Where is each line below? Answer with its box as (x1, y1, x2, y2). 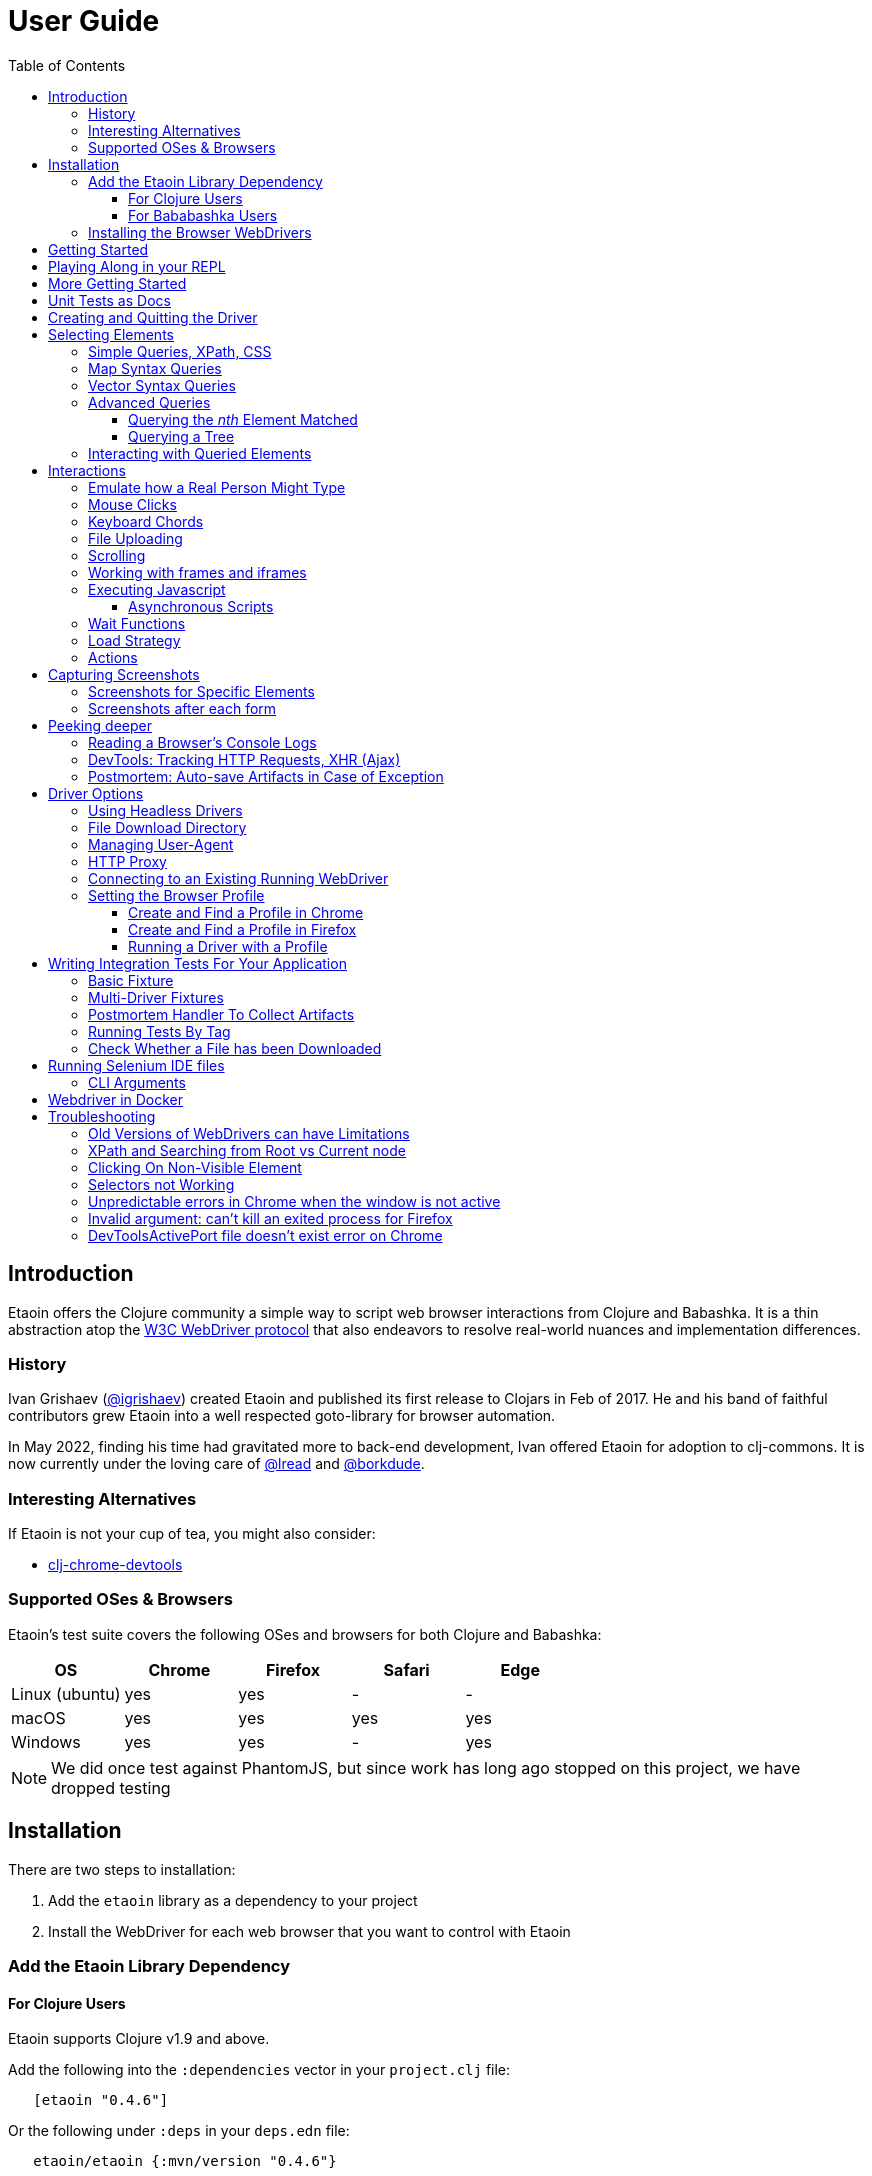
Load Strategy (88, 631, 181, 649)
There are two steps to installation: (8, 1860, 236, 1878)
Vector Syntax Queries (88, 376, 236, 394)
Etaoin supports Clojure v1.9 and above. (8, 2030, 270, 2048)
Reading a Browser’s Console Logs (88, 733, 317, 751)
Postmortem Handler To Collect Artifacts (88, 1005, 355, 1023)
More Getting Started (48, 274, 187, 292)
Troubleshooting (48, 1107, 156, 1125)
